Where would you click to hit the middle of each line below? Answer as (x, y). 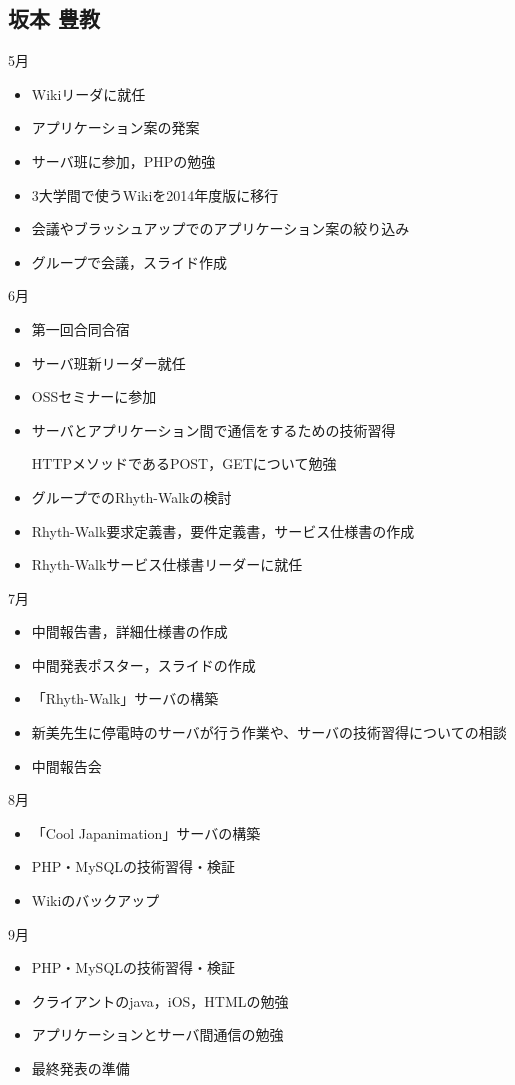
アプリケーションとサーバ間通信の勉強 (157, 1034)
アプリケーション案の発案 (115, 127)
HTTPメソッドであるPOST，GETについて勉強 (184, 463)
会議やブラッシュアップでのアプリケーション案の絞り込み (220, 228)
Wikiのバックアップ (95, 900)
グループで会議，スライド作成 (129, 261)
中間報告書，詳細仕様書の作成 (129, 631)
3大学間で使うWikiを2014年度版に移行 (155, 194)
